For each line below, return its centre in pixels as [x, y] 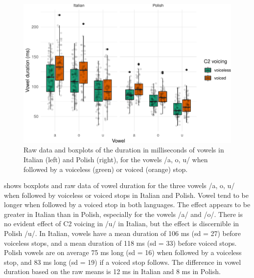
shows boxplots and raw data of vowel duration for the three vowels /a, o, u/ [119, 185]
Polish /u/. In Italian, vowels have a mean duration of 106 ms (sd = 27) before [122, 233]
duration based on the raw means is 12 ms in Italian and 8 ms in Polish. [112, 271]
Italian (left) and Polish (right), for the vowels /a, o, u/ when [116, 159]
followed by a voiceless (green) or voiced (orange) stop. [106, 169]
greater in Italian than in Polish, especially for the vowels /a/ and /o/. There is [123, 214]
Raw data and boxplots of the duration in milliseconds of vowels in [124, 150]
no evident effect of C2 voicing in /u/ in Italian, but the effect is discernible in [122, 224]
